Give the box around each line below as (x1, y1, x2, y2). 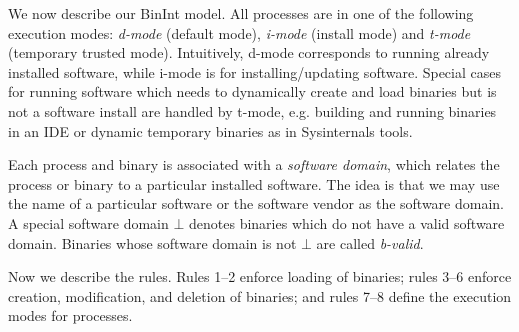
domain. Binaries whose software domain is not (8, 232, 297, 253)
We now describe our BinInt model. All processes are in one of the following (8, 3, 474, 23)
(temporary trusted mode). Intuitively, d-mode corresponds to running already (8, 42, 490, 63)
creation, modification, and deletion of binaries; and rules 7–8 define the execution (8, 285, 512, 306)
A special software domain (8, 212, 169, 233)
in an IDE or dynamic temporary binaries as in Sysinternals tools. (8, 120, 413, 141)
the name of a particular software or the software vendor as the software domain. (8, 193, 504, 214)
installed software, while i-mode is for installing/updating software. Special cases (8, 61, 501, 82)
